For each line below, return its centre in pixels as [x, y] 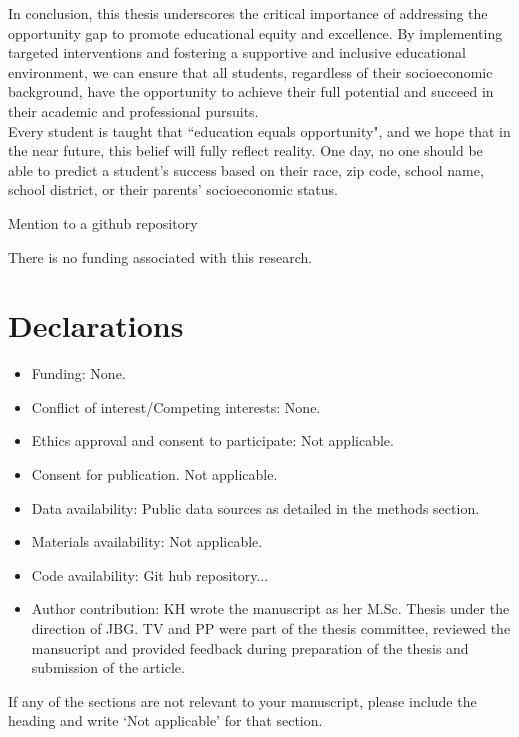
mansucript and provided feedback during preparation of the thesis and [250, 647]
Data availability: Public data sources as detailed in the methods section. [255, 507]
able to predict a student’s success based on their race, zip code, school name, [246, 169]
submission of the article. [108, 667]
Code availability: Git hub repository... [150, 574]
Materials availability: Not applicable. [147, 541]
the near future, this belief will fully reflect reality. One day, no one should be [245, 150]
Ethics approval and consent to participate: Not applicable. [212, 440]
